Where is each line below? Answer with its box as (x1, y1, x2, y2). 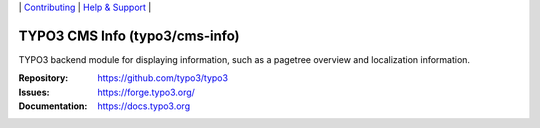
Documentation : (18, 100, 88, 112)
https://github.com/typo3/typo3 (97, 72, 229, 84)
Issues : (18, 86, 50, 98)
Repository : (18, 72, 69, 84)
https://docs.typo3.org (97, 100, 190, 112)
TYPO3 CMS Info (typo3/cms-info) (18, 27, 240, 44)
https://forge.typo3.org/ (97, 86, 195, 98)
